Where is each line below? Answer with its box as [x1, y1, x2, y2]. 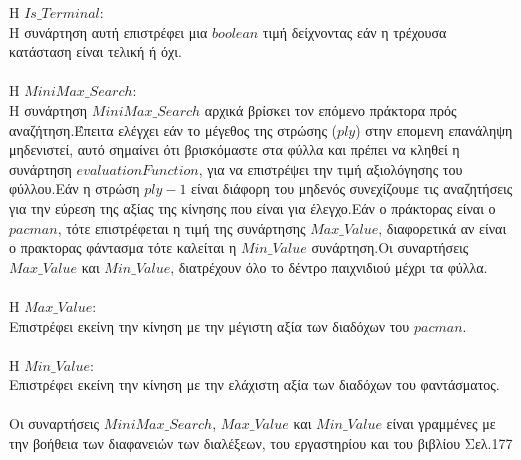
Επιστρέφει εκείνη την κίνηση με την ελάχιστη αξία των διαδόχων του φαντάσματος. [9, 374, 500, 395]
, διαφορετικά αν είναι [378, 217, 507, 238]
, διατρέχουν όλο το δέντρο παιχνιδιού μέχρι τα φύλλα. [170, 256, 488, 277]
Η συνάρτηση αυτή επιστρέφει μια [9, 21, 208, 42]
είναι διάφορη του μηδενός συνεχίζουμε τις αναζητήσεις [191, 178, 513, 199]
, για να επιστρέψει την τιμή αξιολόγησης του [198, 158, 463, 179]
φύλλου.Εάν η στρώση [9, 178, 140, 199]
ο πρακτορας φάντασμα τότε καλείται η [9, 237, 237, 258]
